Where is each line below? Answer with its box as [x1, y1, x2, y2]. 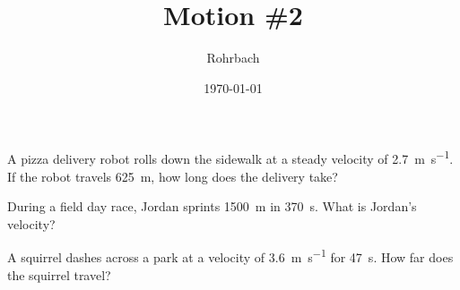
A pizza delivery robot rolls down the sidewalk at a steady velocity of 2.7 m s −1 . [7, 147, 454, 167]
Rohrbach [206, 48, 260, 67]
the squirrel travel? [7, 265, 111, 284]
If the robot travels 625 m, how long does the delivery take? [7, 166, 338, 185]
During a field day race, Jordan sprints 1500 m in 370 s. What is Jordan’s [7, 197, 417, 216]
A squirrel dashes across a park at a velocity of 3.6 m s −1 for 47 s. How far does [7, 245, 454, 266]
